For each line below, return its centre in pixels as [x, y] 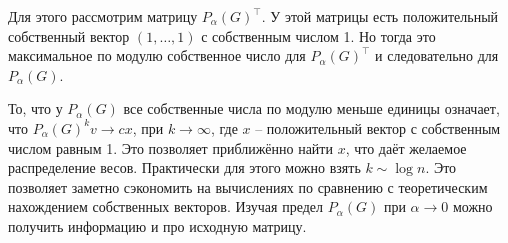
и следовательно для [437, 55]
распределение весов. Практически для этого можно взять [184, 167]
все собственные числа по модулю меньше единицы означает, [311, 108]
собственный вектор [69, 35]
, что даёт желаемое [406, 147]
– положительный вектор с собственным [378, 127]
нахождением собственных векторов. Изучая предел [166, 206]
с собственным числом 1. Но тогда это [318, 35]
